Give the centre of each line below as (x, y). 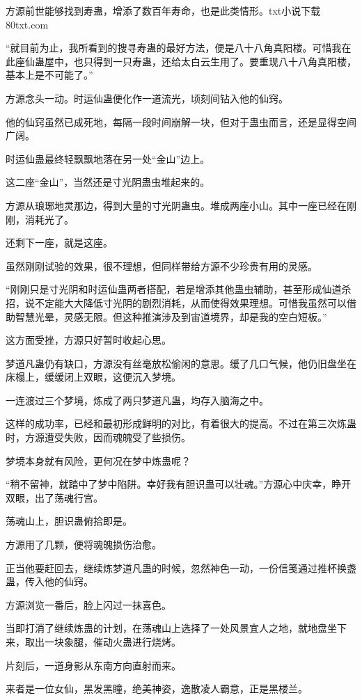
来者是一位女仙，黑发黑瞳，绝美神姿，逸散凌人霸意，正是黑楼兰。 (157, 689)
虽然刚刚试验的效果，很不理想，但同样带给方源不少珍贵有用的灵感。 (162, 265)
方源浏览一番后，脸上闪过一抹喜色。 (88, 604)
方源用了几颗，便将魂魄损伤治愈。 (84, 544)
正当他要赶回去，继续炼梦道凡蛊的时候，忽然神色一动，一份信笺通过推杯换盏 (181, 567)
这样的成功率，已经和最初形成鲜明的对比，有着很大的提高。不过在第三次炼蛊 (181, 423)
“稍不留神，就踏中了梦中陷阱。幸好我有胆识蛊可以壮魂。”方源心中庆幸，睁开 (179, 484)
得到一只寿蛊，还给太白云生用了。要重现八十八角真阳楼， (225, 61)
